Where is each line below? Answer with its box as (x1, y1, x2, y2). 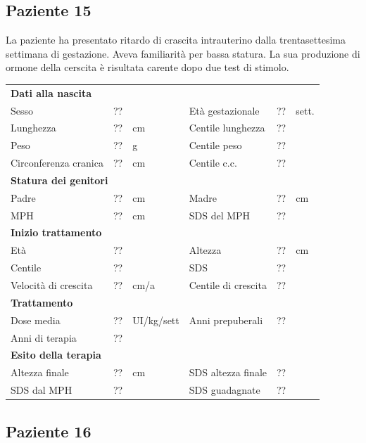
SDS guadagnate (189, 383, 260, 397)
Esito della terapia (11, 347, 101, 362)
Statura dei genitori (11, 172, 108, 187)
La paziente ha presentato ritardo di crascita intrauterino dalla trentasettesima (6, 32, 346, 47)
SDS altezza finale (189, 365, 267, 380)
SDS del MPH (189, 207, 251, 222)
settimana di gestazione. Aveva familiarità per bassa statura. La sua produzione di (6, 46, 360, 60)
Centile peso (189, 138, 242, 153)
